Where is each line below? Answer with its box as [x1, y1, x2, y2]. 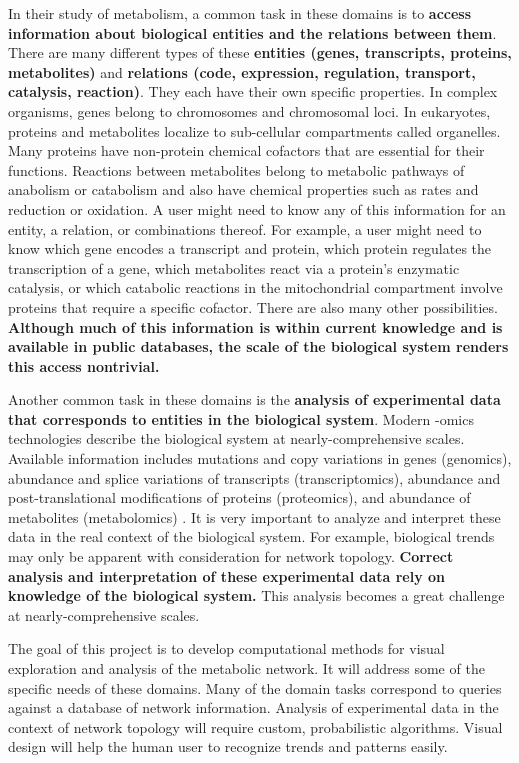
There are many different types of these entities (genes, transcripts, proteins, [8, 42, 512, 63]
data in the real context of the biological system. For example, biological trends [8, 526, 495, 547]
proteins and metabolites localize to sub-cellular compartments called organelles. [8, 120, 501, 141]
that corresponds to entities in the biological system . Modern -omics [8, 408, 474, 429]
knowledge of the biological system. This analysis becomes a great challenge [8, 585, 505, 606]
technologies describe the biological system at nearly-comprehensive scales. [8, 428, 465, 449]
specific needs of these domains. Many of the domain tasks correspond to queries [8, 677, 502, 698]
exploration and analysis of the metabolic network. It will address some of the [8, 658, 485, 678]
